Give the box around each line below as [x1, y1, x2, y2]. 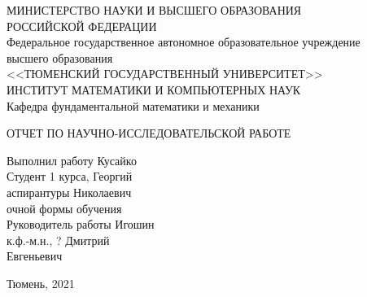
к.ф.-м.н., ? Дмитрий [7, 231, 110, 248]
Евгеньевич [7, 247, 63, 264]
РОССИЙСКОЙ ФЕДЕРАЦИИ [7, 17, 157, 34]
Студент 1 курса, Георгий [7, 168, 133, 185]
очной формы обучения [7, 199, 122, 216]
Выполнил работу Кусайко [7, 151, 137, 168]
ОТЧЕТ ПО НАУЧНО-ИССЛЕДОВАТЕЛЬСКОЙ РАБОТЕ [7, 124, 291, 142]
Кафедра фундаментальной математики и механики [7, 97, 260, 114]
